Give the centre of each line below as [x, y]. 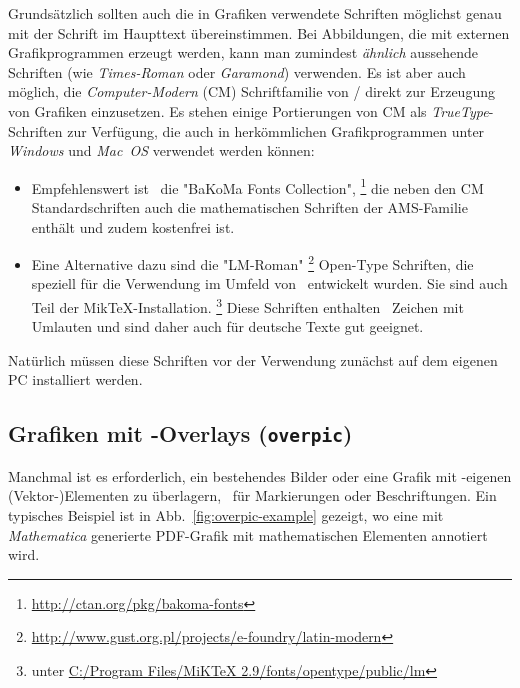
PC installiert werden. [75, 379]
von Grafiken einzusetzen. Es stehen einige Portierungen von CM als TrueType [248, 110]
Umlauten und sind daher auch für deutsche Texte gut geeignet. [227, 326]
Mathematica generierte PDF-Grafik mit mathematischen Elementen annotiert [248, 534]
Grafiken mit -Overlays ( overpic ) [180, 433]
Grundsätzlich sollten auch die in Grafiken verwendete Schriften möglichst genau [255, 13]
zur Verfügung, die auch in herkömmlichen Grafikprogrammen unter [276, 130]
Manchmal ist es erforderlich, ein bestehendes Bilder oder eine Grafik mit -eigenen [260, 475]
